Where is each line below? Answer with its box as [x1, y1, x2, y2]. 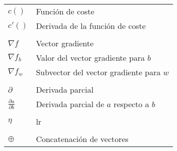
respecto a [113, 98, 149, 110]
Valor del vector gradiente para [35, 52, 145, 63]
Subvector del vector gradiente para [35, 66, 160, 78]
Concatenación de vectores [35, 133, 128, 145]
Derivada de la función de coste [35, 20, 146, 31]
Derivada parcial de [35, 98, 104, 110]
